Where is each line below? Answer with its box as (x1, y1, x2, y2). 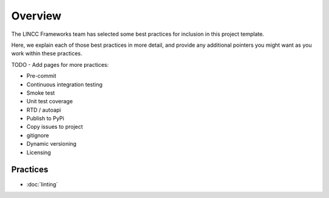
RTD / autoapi (26, 106, 62, 114)
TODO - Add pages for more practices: (11, 61, 109, 68)
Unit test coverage (26, 98, 73, 105)
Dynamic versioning (26, 140, 77, 148)
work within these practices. (11, 50, 82, 57)
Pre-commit (26, 72, 57, 80)
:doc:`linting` (26, 180, 58, 188)
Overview (11, 9, 62, 22)
